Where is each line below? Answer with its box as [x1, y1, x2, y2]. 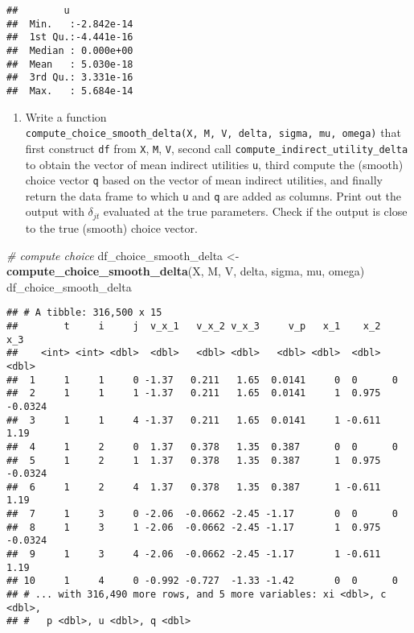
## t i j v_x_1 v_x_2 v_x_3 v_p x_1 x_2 [6, 320, 381, 332]
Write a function [25, 108, 107, 125]
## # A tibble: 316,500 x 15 [6, 307, 162, 319]
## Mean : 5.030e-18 [6, 58, 133, 70]
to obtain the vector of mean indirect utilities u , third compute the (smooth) [25, 155, 404, 172]
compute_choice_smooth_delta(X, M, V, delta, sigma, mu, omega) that [25, 124, 401, 141]
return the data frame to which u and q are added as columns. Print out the [25, 187, 401, 204]
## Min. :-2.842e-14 [6, 18, 133, 30]
